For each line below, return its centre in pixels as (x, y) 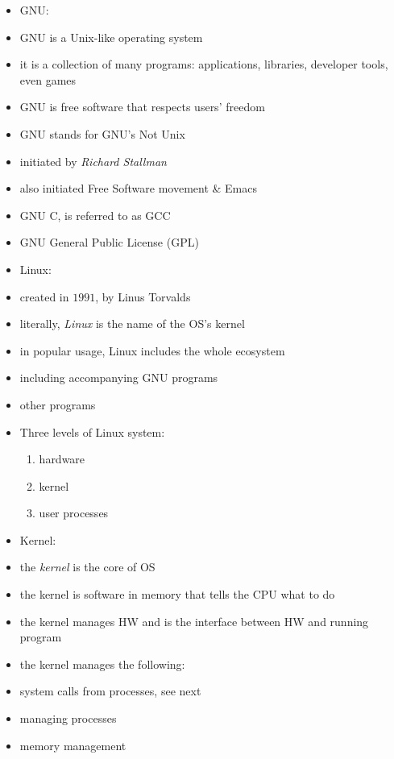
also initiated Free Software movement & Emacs (138, 188)
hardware (62, 459)
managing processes (68, 718)
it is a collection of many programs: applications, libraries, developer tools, (204, 64)
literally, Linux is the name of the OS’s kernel (132, 324)
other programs (58, 404)
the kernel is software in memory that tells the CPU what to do (177, 594)
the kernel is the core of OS (87, 567)
